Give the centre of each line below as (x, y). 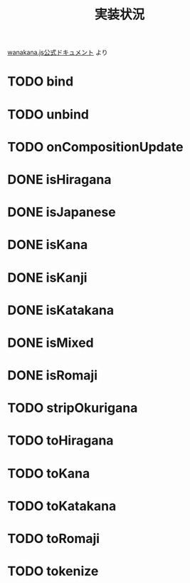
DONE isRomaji (53, 376)
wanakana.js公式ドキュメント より (58, 52)
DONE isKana (48, 245)
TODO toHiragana (60, 441)
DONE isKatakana (61, 310)
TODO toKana (49, 473)
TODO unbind (48, 114)
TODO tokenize (53, 571)
